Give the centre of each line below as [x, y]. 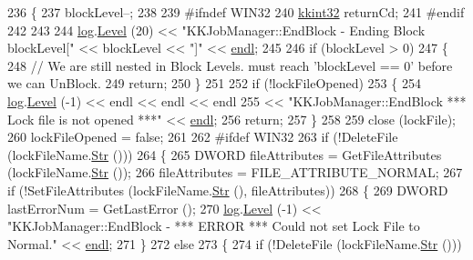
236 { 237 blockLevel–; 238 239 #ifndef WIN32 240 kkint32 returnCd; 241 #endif [236, 12]
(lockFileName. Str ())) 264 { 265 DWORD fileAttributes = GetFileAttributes [225, 154]
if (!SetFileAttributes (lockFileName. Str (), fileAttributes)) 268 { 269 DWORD [228, 190]
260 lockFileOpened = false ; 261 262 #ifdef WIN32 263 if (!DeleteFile [203, 137]
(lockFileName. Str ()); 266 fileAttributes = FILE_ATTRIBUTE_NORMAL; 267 [235, 172]
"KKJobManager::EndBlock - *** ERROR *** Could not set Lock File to [214, 226]
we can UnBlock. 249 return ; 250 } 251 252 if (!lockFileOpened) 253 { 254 [214, 83]
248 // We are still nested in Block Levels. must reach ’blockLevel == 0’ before [230, 65]
